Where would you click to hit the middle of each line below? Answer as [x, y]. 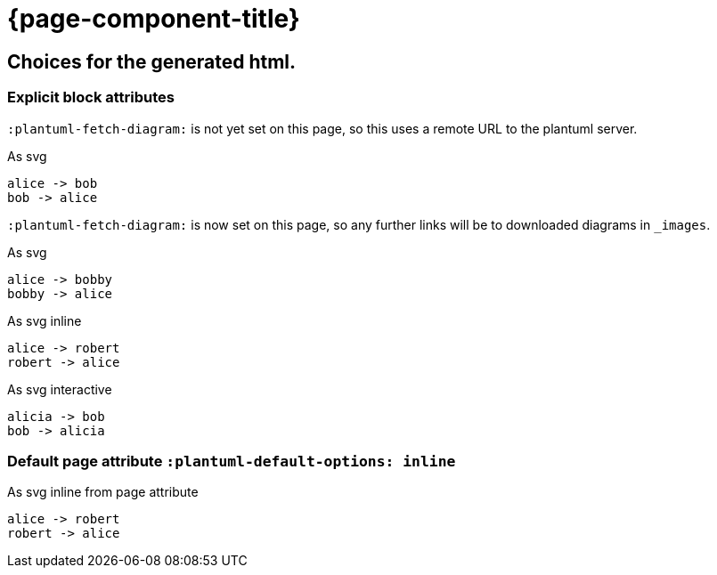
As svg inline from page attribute [103, 492]
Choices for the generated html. [152, 61]
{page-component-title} [154, 19]
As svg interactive [60, 389]
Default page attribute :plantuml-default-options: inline [232, 461]
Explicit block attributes [91, 97]
